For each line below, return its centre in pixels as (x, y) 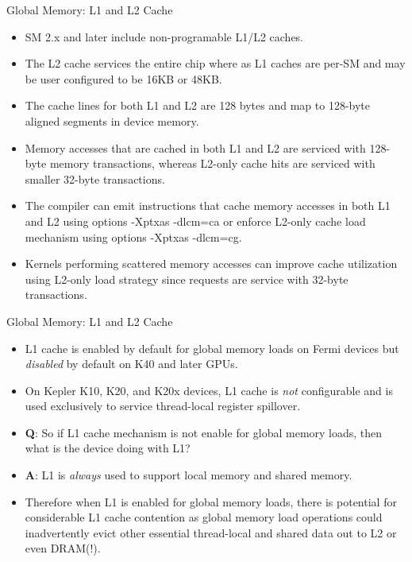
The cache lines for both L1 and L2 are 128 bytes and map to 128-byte (197, 105)
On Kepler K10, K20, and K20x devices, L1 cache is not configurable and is (209, 390)
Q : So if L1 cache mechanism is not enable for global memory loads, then (204, 432)
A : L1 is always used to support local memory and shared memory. (189, 475)
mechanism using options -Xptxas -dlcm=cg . (133, 236)
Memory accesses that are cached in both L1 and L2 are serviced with (195, 147)
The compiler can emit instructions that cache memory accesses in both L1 (208, 205)
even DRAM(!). (63, 548)
